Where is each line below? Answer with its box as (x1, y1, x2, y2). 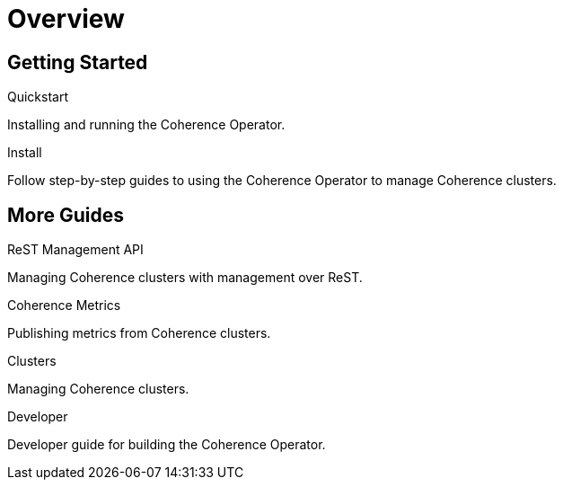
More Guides (7, 203, 124, 226)
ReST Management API (7, 242, 144, 258)
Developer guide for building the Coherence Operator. (7, 437, 326, 453)
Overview (7, 4, 125, 34)
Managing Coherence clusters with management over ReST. (7, 270, 363, 286)
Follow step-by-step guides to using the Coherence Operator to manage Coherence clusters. (7, 173, 557, 189)
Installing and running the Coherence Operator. (7, 117, 286, 133)
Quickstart (7, 89, 69, 105)
